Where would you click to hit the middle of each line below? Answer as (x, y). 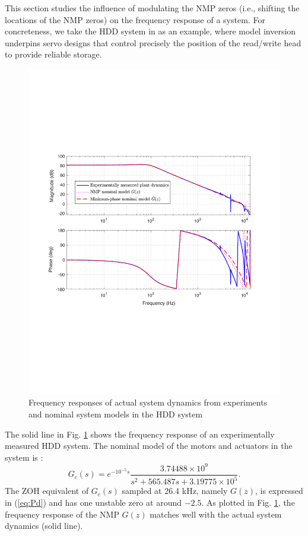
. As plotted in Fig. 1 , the (248, 502)
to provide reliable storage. (53, 54)
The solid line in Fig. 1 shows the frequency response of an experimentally (140, 434)
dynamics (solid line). (44, 526)
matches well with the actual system (216, 514)
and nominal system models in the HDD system (116, 414)
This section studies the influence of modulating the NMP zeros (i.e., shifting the (152, 8)
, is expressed (279, 491)
